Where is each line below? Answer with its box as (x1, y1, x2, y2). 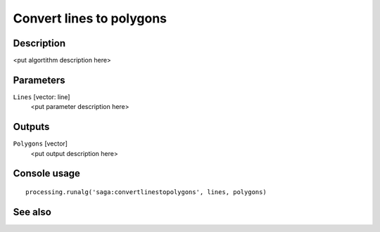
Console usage (13, 167, 81, 179)
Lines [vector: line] (13, 92, 70, 101)
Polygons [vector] (13, 139, 68, 148)
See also (13, 206, 52, 218)
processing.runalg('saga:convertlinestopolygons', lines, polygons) (25, 188, 267, 196)
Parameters (13, 74, 65, 86)
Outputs (13, 121, 50, 133)
